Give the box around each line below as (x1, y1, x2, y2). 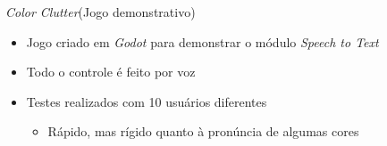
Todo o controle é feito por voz (26, 62, 196, 81)
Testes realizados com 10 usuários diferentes (26, 92, 267, 110)
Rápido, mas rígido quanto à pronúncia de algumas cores (47, 122, 359, 141)
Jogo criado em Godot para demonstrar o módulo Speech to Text (26, 32, 379, 51)
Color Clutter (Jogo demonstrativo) (5, 3, 196, 20)
